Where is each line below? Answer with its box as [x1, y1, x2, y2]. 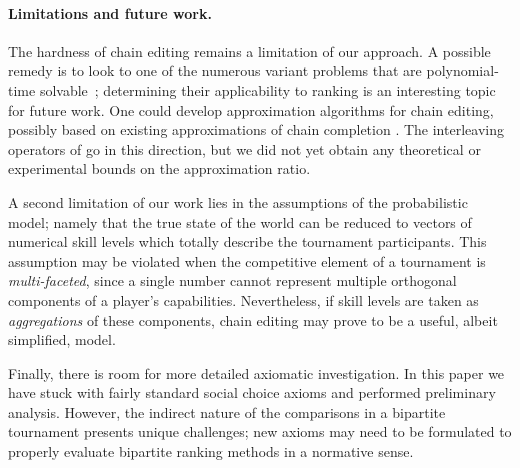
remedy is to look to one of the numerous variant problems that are [8, 60, 422, 81]
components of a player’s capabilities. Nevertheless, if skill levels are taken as [8, 289, 479, 310]
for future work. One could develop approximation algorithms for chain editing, [8, 99, 494, 120]
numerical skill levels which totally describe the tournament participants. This [8, 231, 487, 252]
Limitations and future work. [8, 2, 212, 23]
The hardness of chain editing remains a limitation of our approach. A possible [8, 40, 491, 61]
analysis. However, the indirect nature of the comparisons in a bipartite [8, 401, 446, 422]
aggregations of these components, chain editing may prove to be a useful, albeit [8, 309, 498, 330]
